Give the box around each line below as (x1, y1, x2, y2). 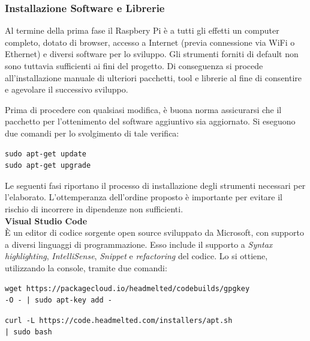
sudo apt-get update (5, 149, 87, 158)
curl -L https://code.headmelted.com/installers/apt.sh (5, 316, 233, 325)
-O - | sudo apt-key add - (5, 296, 112, 305)
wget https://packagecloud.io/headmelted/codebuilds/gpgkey (5, 284, 250, 293)
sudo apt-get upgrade (5, 161, 91, 170)
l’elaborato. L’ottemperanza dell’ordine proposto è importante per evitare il (5, 191, 282, 203)
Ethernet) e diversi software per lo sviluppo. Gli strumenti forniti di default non (5, 48, 299, 60)
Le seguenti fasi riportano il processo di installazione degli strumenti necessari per (5, 179, 306, 191)
